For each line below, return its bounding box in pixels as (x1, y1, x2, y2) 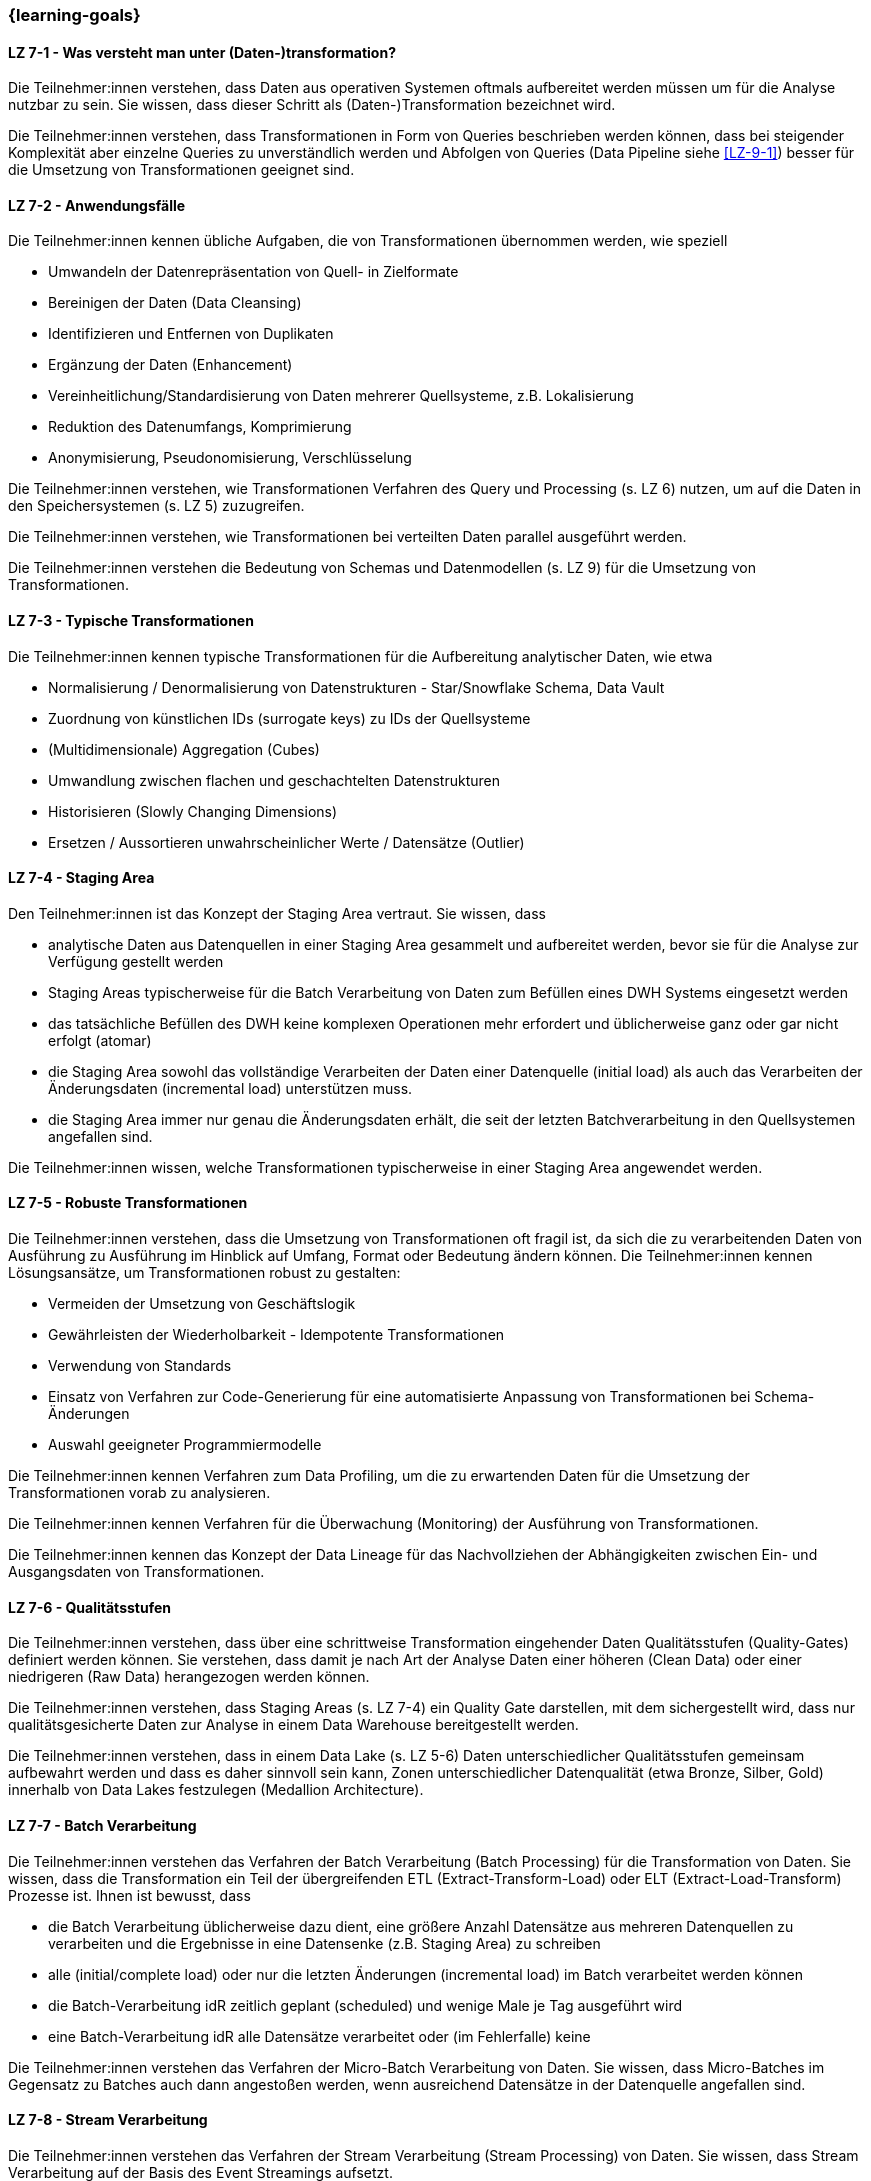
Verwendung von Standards (48, 1357, 232, 1375)
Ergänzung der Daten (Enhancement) (48, 356, 293, 374)
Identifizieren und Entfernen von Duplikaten (48, 325, 334, 343)
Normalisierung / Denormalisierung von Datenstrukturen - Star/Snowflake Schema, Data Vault (48, 678, 665, 696)
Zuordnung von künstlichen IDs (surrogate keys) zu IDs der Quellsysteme (48, 709, 531, 727)
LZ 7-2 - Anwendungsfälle (8, 196, 186, 214)
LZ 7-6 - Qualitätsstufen (8, 1598, 171, 1616)
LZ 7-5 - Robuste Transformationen (8, 1194, 248, 1212)
